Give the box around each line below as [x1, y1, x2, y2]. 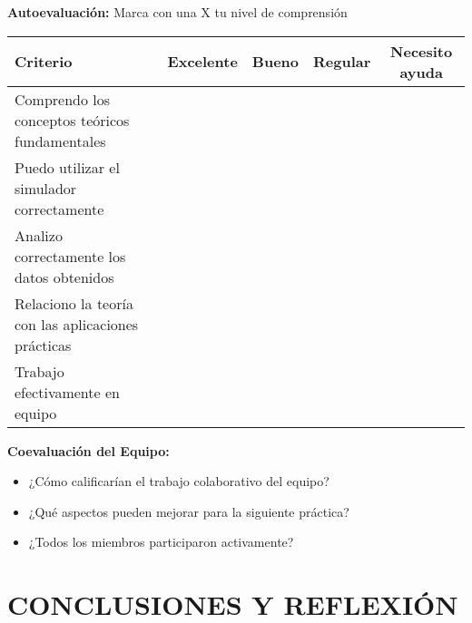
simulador [15, 177, 77, 199]
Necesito [390, 40, 453, 62]
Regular [313, 51, 371, 73]
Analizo [15, 224, 63, 246]
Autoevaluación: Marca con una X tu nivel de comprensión [7, 3, 348, 21]
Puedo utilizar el [15, 156, 120, 178]
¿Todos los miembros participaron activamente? [28, 532, 294, 551]
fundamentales [15, 130, 106, 151]
